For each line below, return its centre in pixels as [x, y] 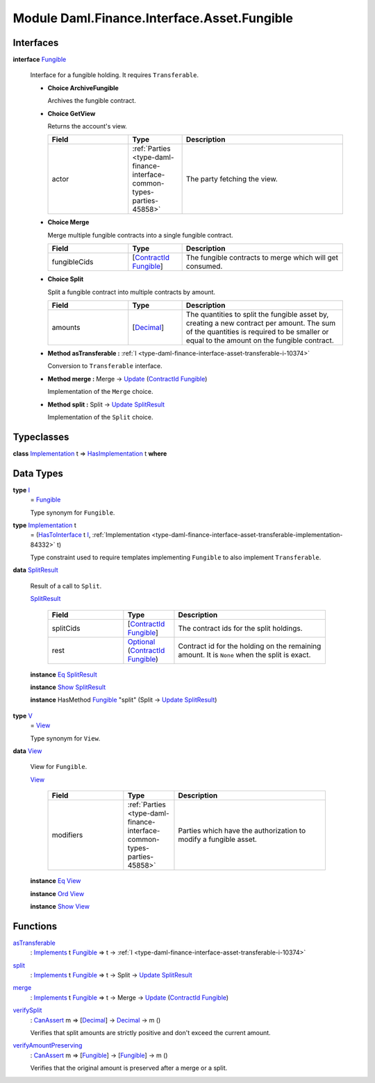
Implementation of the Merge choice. [100, 392]
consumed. [204, 266]
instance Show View [60, 906]
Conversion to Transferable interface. [105, 366]
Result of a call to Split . [66, 586]
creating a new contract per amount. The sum [261, 323]
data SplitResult [35, 570]
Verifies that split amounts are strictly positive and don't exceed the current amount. [150, 1032]
